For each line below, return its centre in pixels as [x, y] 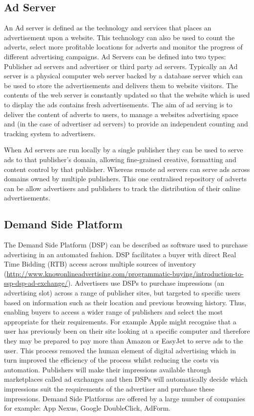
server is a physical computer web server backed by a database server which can [123, 76]
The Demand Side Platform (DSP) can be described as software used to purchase [126, 245]
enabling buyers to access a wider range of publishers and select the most [114, 312]
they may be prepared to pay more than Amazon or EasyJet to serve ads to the [124, 341]
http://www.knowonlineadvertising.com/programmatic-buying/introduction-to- [125, 273]
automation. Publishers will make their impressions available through [107, 369]
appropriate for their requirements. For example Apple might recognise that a [120, 321]
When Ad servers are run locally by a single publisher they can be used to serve [124, 150]
